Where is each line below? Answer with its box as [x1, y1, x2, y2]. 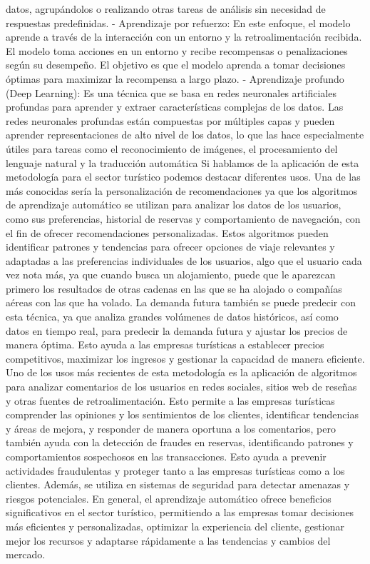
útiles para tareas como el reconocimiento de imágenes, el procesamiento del [6, 141, 338, 156]
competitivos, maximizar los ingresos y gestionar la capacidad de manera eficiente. [6, 351, 365, 366]
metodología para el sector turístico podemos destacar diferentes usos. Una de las [6, 169, 361, 184]
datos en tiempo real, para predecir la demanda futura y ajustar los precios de [6, 323, 348, 338]
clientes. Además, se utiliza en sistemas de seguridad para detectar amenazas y [6, 477, 350, 492]
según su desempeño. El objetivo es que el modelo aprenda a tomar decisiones [6, 57, 346, 72]
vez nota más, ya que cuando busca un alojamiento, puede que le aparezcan [6, 267, 336, 282]
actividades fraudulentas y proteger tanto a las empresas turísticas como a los [6, 463, 345, 478]
